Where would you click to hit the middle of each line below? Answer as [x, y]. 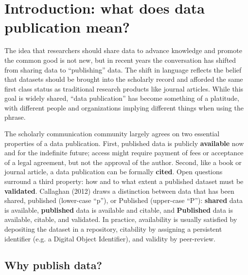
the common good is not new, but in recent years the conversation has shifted [120, 60]
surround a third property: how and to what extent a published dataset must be [124, 181]
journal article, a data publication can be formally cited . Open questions [114, 172]
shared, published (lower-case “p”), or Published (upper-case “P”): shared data [124, 200]
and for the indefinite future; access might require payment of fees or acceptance [124, 153]
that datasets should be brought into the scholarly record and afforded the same [124, 79]
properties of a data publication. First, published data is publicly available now [124, 143]
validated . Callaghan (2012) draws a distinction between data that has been [119, 191]
